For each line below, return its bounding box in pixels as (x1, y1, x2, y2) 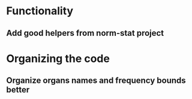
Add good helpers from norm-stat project (6, 28, 164, 38)
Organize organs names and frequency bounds (6, 76, 186, 86)
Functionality (6, 4, 74, 18)
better (6, 85, 30, 95)
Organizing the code (6, 52, 110, 65)
